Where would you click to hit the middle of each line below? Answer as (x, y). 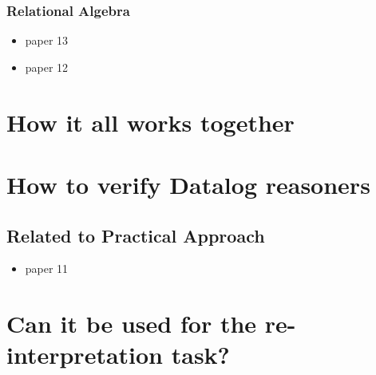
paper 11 (47, 268)
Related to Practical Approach (136, 235)
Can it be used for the (132, 324)
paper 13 (47, 40)
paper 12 (47, 67)
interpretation (85, 355)
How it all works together (150, 122)
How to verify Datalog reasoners (188, 184)
